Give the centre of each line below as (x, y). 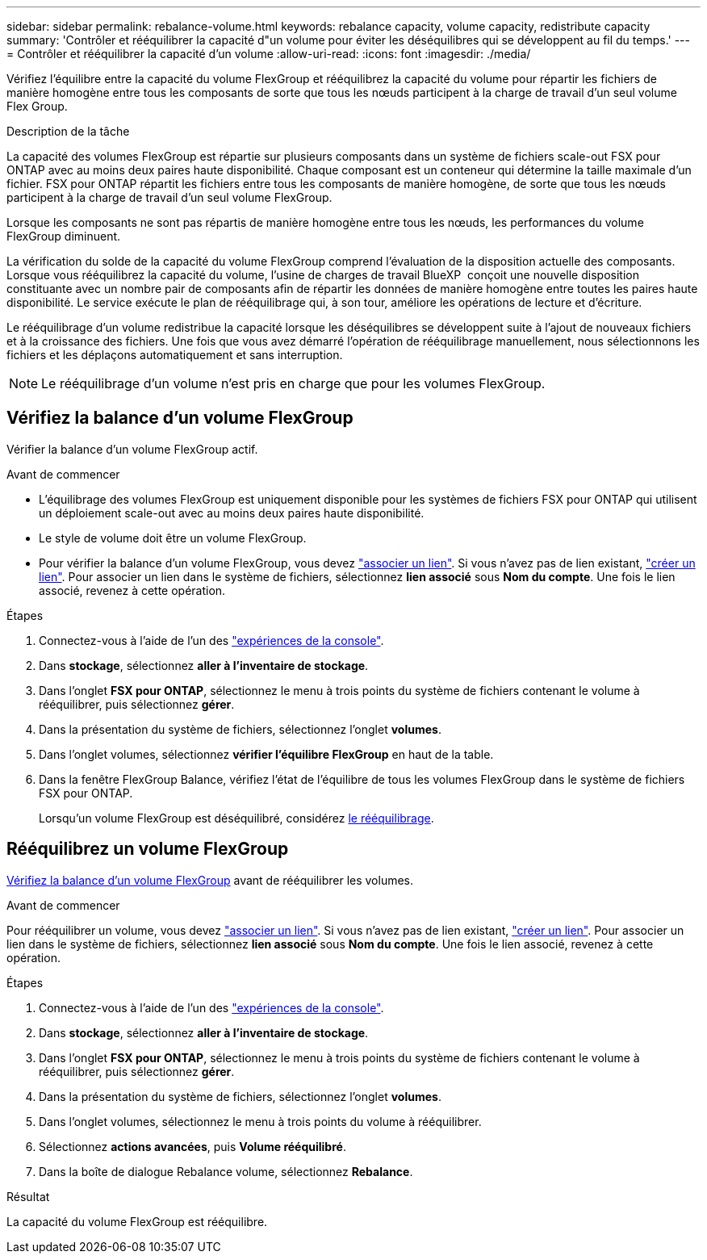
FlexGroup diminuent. (64, 236)
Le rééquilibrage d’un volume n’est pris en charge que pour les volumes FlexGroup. (293, 383)
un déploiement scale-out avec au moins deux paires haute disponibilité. (232, 513)
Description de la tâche (68, 131)
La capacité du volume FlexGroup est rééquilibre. (137, 1221)
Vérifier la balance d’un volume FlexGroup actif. (132, 449)
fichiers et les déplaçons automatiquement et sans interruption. (175, 355)
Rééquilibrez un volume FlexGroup (148, 849)
